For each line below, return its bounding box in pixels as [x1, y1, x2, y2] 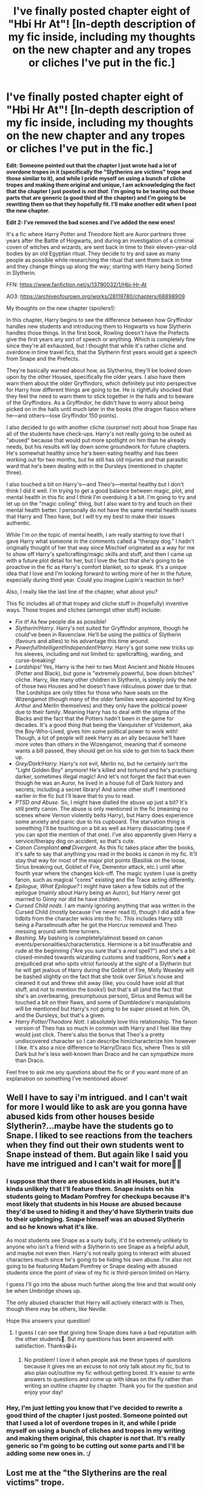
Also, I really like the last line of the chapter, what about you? [6, 588, 158, 595]
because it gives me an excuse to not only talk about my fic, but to [24, 1362, 190, 1370]
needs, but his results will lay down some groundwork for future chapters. [6, 443, 191, 450]
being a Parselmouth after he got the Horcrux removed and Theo [15, 921, 177, 928]
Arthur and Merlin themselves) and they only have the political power [15, 701, 188, 709]
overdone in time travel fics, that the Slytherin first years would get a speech [6, 348, 197, 356]
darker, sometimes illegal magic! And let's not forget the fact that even [15, 772, 191, 780]
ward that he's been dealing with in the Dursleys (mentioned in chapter [6, 462, 184, 469]
